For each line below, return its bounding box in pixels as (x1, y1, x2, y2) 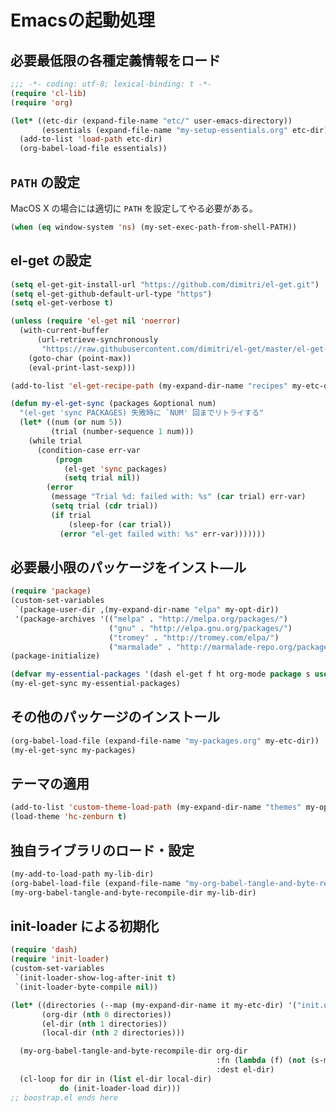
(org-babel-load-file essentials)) (19, 144, 168, 154)
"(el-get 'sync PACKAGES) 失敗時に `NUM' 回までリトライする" (19, 408, 265, 418)
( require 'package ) (10, 586, 92, 596)
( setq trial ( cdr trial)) (50, 501, 159, 511)
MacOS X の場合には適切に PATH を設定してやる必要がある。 (10, 202, 258, 214)
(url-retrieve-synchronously (36, 335, 159, 345)
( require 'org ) (10, 97, 74, 108)
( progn (54, 454, 83, 465)
